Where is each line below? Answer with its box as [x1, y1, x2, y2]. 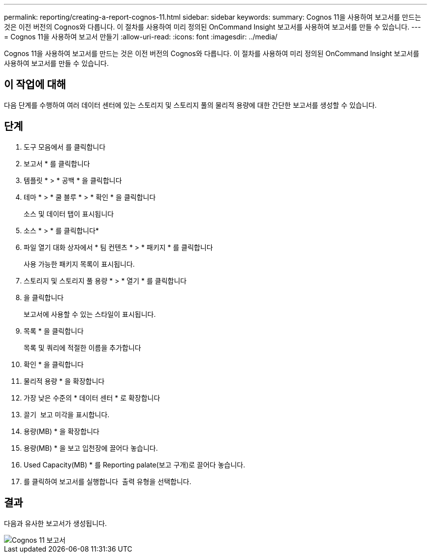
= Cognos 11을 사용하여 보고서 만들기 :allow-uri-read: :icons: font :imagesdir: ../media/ [4, 32, 277, 41]
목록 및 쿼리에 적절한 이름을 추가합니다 [24, 343, 141, 352]
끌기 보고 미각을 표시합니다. [24, 410, 110, 419]
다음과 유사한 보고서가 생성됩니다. [4, 519, 107, 527]
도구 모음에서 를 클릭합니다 [24, 142, 106, 151]
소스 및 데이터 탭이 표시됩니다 [24, 209, 114, 218]
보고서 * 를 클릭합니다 [24, 159, 90, 168]
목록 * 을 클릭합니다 [24, 326, 84, 335]
